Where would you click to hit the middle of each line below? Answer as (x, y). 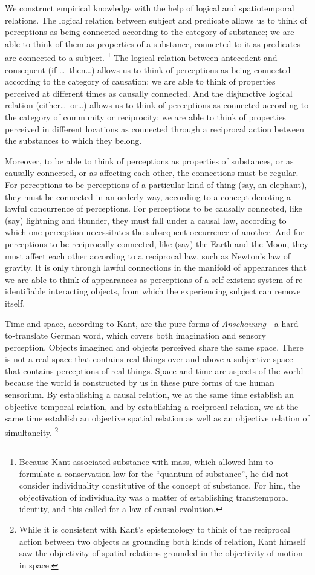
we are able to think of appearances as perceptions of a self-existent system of (149, 279)
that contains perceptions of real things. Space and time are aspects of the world (154, 370)
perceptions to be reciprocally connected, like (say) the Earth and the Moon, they (157, 243)
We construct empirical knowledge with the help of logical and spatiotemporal (150, 8)
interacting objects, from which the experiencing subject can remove (174, 291)
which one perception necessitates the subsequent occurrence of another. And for (154, 232)
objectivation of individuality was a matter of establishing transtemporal (154, 497)
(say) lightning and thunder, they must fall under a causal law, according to (146, 220)
